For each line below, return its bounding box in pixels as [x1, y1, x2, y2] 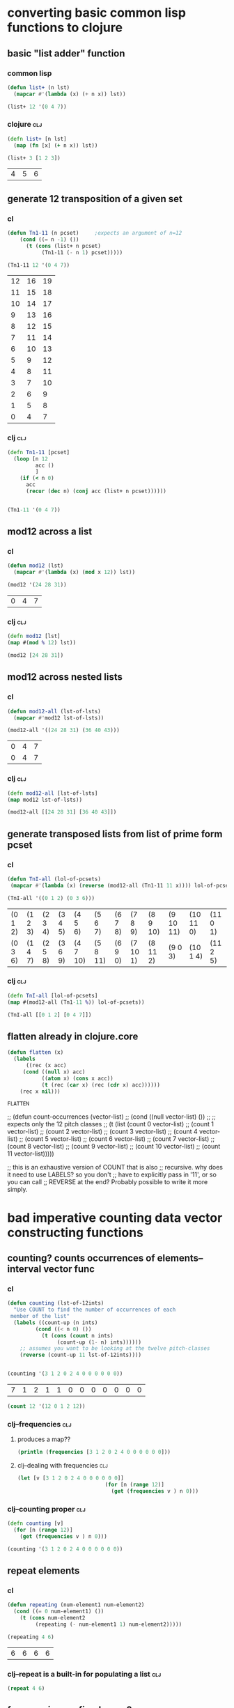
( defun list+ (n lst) [7, 84, 70, 91]
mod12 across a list [7, 526, 93, 538]
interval [7, 1263, 42, 1275]
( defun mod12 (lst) [7, 562, 64, 569]
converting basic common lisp [7, 5, 187, 21]
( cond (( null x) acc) [22, 1068, 86, 1076]
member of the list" [10, 1313, 70, 1320]
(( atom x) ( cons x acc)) [41, 1075, 114, 1082]
